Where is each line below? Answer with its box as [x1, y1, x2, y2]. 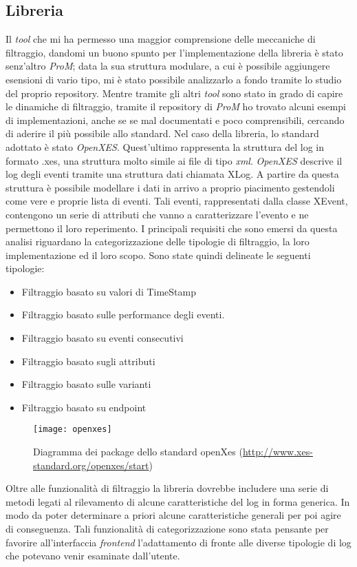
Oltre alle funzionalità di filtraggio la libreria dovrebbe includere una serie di [6, 481, 329, 495]
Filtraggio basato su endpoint [21, 400, 147, 414]
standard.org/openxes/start [33, 457, 149, 472]
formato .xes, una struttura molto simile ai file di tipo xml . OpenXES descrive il [6, 153, 343, 167]
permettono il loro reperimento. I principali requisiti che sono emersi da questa [6, 220, 338, 235]
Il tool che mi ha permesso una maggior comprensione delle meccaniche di [6, 32, 316, 46]
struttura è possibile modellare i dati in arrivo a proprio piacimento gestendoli [6, 180, 335, 194]
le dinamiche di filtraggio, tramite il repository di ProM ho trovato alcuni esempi [6, 99, 346, 114]
